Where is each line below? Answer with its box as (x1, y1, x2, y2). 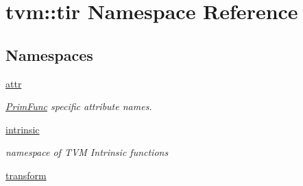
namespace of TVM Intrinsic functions (5, 145, 169, 159)
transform (5, 168, 47, 182)
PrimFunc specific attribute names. (5, 99, 152, 114)
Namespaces (5, 44, 93, 65)
